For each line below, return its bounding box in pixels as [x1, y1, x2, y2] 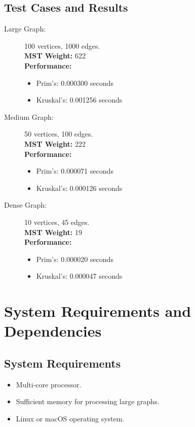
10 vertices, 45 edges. [24, 216, 90, 227]
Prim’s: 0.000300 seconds [36, 77, 113, 88]
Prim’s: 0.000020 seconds [36, 253, 113, 264]
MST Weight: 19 [24, 226, 82, 237]
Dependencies [4, 320, 102, 341]
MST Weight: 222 [24, 138, 86, 149]
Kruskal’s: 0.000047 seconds [36, 271, 123, 281]
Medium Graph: [4, 111, 54, 122]
